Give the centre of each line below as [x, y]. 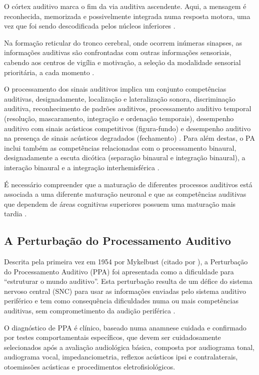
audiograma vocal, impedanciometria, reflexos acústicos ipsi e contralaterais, [121, 357]
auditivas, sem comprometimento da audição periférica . [90, 311]
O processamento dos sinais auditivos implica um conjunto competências [115, 89]
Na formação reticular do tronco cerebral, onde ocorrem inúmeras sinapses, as [123, 42]
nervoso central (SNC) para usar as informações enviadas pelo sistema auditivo [125, 291]
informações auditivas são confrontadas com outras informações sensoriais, [118, 52]
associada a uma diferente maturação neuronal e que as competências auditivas [125, 194]
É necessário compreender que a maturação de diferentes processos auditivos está [128, 184]
